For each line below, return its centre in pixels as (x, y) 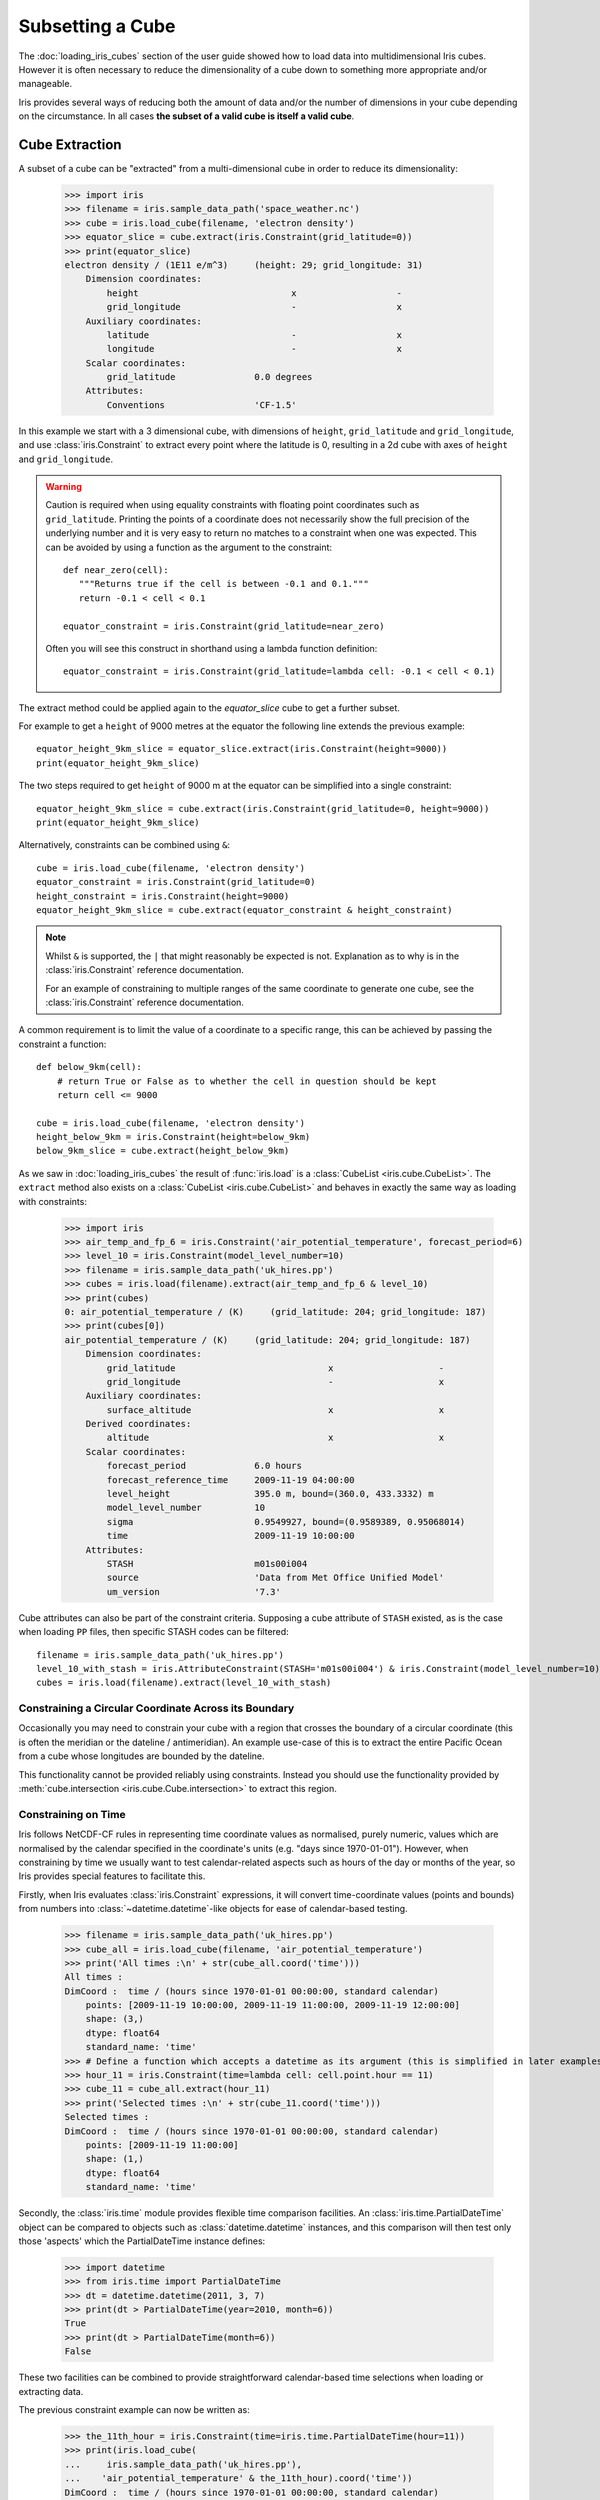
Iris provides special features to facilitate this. (112, 1876)
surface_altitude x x (275, 1409)
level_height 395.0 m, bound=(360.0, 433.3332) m (270, 1494)
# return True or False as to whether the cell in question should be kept (246, 1081)
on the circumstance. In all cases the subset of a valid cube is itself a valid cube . (186, 116)
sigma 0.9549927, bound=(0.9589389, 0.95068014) (286, 1521)
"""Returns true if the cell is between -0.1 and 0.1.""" (223, 584)
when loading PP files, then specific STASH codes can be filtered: (153, 1632)
